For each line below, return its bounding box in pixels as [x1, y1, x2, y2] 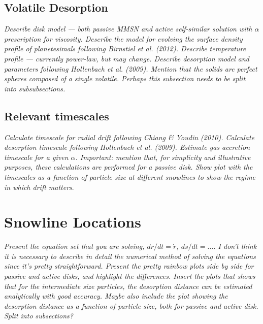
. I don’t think [213, 241, 257, 251]
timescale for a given [4, 151, 69, 162]
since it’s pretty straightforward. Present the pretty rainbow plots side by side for [4, 261, 254, 271]
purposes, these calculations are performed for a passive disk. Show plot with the [4, 161, 253, 172]
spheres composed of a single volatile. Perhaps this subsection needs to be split [4, 73, 246, 84]
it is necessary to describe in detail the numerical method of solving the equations [4, 250, 256, 261]
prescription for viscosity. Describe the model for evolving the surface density [4, 33, 243, 44]
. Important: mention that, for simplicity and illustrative [75, 151, 251, 162]
